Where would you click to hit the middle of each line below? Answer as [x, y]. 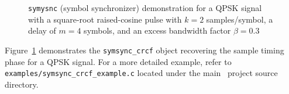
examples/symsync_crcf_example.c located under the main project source [141, 73]
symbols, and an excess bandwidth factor [157, 30]
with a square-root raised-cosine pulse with [105, 19]
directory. [22, 84]
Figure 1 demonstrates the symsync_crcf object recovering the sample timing [144, 50]
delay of [42, 30]
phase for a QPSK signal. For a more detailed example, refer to [118, 61]
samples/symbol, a [240, 19]
